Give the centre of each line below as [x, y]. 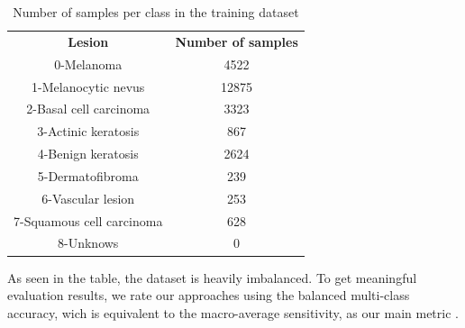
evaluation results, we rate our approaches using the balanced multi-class [209, 295]
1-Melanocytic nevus [88, 86]
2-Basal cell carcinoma [88, 109]
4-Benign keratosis [88, 154]
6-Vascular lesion [88, 198]
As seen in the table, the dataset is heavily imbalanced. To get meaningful [212, 277]
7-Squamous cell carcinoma [88, 220]
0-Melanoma [88, 64]
